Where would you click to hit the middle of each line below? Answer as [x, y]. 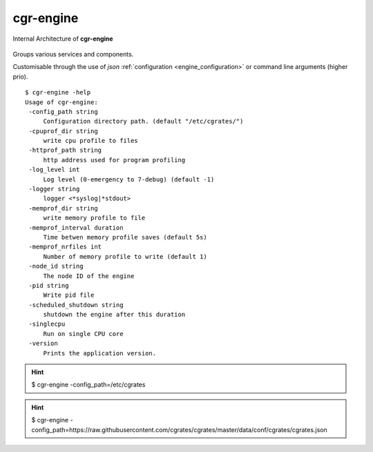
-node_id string [56, 266]
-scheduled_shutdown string [76, 305]
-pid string [49, 285]
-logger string [54, 189]
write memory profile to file [94, 218]
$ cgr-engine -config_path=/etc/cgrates [88, 385]
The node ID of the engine [89, 276]
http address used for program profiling [114, 160]
